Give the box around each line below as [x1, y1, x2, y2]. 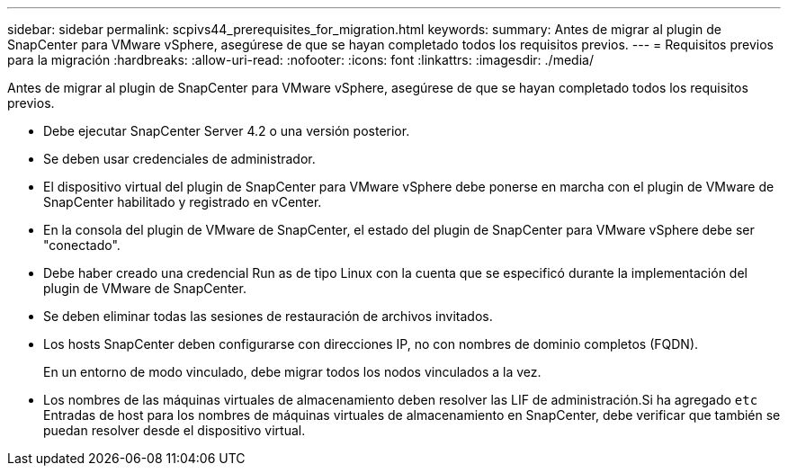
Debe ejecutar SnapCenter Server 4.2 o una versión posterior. [43, 123, 410, 138]
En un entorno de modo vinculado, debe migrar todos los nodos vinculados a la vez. [43, 364, 542, 379]
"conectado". [43, 237, 121, 253]
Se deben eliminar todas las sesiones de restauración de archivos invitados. [43, 308, 493, 324]
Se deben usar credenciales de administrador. [43, 151, 316, 166]
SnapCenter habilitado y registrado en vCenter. [43, 194, 322, 210]
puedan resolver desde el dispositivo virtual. [43, 423, 306, 438]
